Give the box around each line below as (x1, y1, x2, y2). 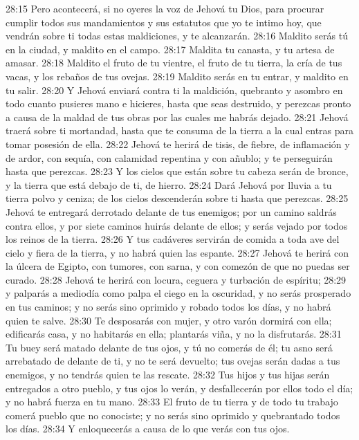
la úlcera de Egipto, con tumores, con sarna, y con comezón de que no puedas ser (6, 259, 350, 273)
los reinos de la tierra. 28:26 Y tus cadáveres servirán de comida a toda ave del (6, 232, 340, 246)
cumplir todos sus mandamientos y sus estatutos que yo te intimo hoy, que (6, 15, 322, 29)
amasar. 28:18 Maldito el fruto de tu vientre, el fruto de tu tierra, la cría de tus (6, 55, 342, 70)
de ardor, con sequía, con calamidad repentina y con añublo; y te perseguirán (6, 150, 333, 165)
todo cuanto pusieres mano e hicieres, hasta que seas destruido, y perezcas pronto (6, 96, 351, 111)
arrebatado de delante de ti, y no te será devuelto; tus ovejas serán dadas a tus (6, 354, 340, 368)
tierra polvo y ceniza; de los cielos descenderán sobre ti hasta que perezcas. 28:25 (6, 191, 349, 205)
